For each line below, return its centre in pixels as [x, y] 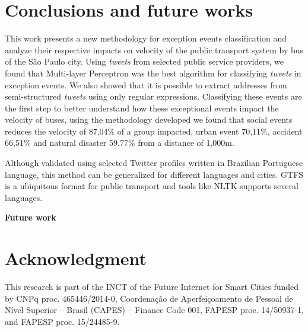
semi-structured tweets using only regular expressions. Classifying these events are [153, 96]
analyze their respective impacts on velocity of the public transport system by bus [154, 50]
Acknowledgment [76, 258]
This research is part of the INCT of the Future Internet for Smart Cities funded [152, 287]
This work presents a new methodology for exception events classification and [146, 38]
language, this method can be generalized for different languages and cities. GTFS [154, 174]
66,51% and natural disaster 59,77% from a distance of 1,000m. [120, 143]
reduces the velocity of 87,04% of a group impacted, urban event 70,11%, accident [154, 131]
